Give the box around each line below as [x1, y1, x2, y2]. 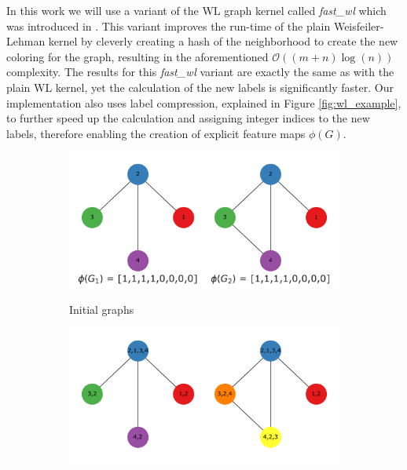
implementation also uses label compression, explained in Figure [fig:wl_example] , [6, 94, 401, 111]
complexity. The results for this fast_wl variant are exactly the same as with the [6, 64, 394, 80]
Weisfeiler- [333, 17, 384, 34]
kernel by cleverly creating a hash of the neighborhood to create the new [48, 33, 398, 49]
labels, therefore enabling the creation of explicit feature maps [6, 125, 306, 141]
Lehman [6, 33, 46, 49]
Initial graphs [69, 301, 134, 317]
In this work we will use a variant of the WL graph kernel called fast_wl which [6, 2, 387, 18]
